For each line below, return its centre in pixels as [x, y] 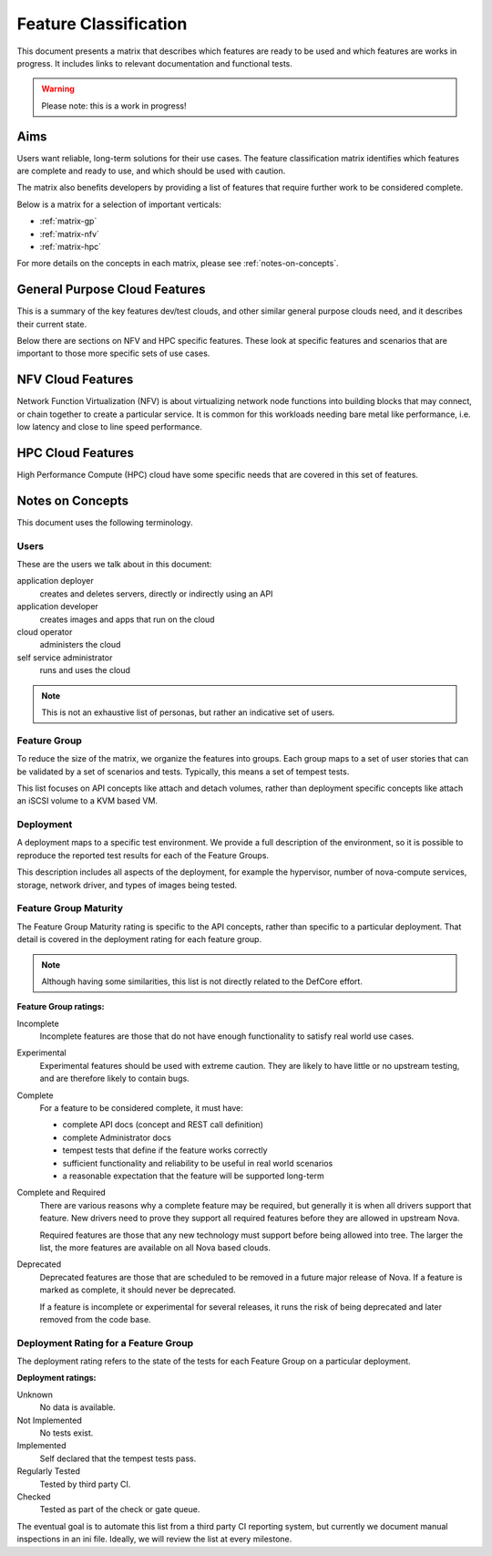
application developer [58, 607]
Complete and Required [61, 1193]
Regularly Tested [49, 1471]
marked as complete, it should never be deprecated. [138, 1290]
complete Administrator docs [117, 1137]
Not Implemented [49, 1420]
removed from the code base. [95, 1319]
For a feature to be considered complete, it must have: [141, 1108]
